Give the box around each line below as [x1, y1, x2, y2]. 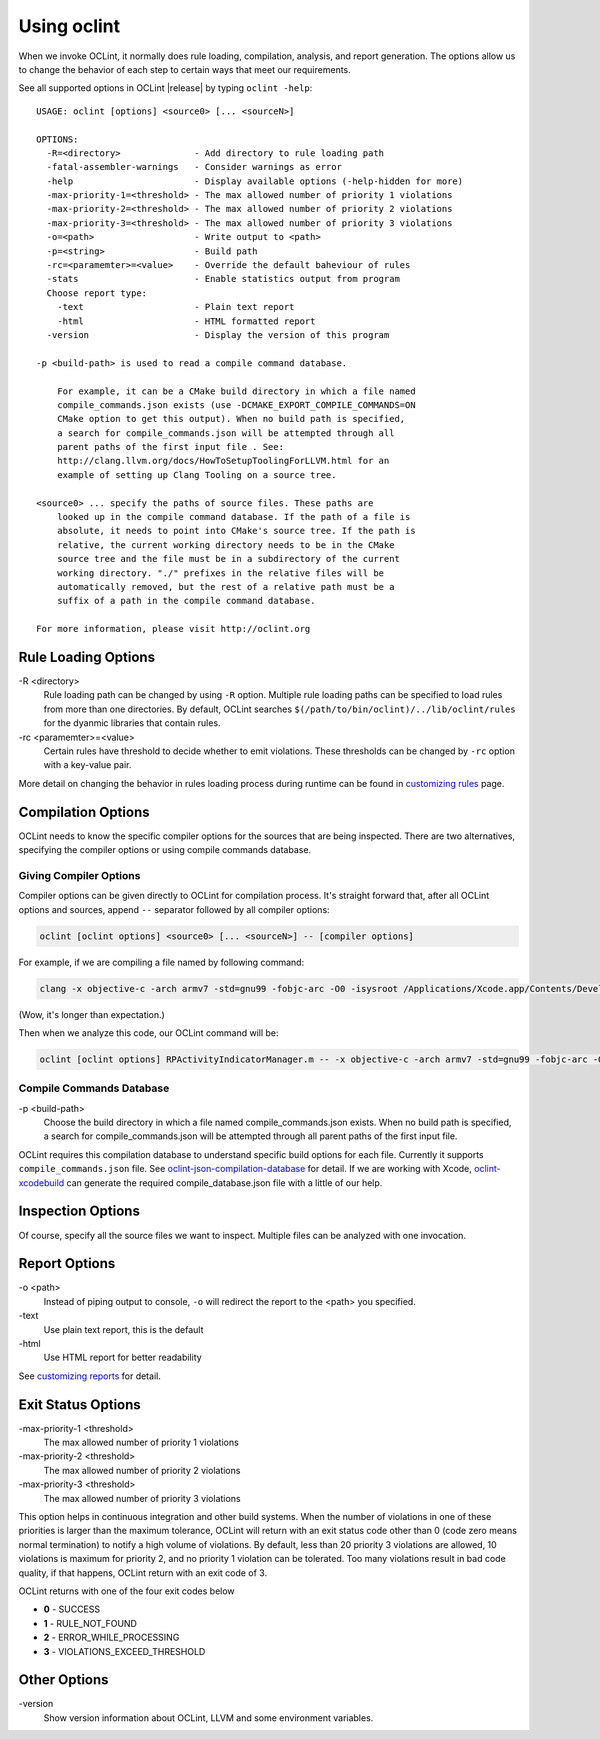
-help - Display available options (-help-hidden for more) [46, 175, 464, 187]
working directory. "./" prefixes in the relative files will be [56, 567, 385, 579]
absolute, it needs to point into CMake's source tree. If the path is [56, 525, 416, 537]
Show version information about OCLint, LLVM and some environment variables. [43, 1711, 374, 1724]
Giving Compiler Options [18, 868, 141, 882]
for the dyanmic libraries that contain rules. [43, 717, 221, 729]
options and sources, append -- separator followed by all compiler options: [18, 903, 330, 915]
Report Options [18, 1255, 116, 1272]
